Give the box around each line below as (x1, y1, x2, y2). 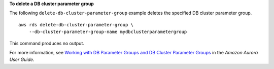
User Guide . (9, 56, 35, 63)
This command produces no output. (9, 40, 85, 46)
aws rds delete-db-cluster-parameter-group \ (18, 22, 134, 27)
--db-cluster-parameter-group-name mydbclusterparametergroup (28, 29, 187, 35)
